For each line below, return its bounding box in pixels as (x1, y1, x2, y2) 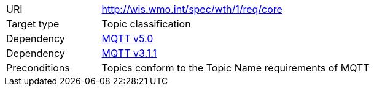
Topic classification (101, 18, 191, 30)
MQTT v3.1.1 (101, 47, 157, 59)
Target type (6, 18, 60, 30)
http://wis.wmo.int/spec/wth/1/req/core (101, 3, 282, 15)
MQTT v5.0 (101, 32, 154, 45)
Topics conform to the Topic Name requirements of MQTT (101, 62, 370, 74)
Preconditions (6, 62, 70, 74)
